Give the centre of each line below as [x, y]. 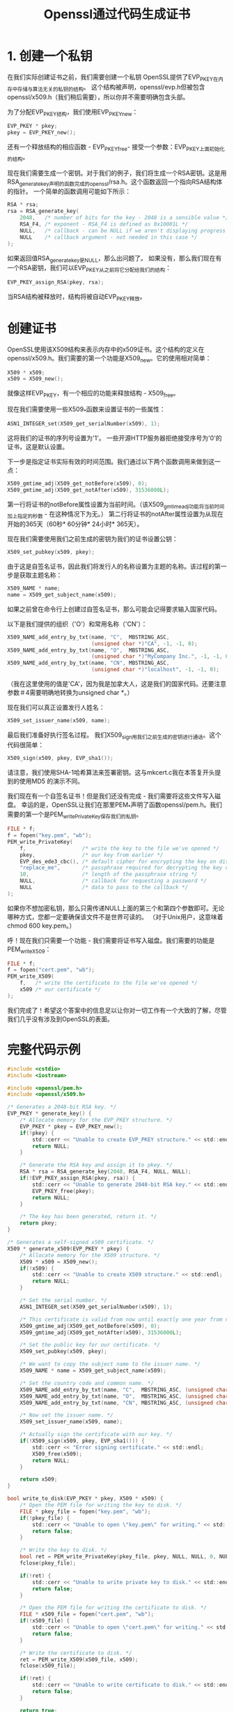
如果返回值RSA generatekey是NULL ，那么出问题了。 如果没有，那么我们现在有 [115, 259]
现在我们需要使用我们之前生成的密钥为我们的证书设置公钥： [93, 539]
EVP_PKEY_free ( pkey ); [64, 1191]
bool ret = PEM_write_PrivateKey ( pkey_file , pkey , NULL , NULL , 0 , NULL [126, 1557]
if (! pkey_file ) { [45, 1518]
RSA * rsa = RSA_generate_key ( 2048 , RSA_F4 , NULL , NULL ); [106, 1172]
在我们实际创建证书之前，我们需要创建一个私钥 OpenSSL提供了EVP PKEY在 [113, 78]
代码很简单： [25, 745]
